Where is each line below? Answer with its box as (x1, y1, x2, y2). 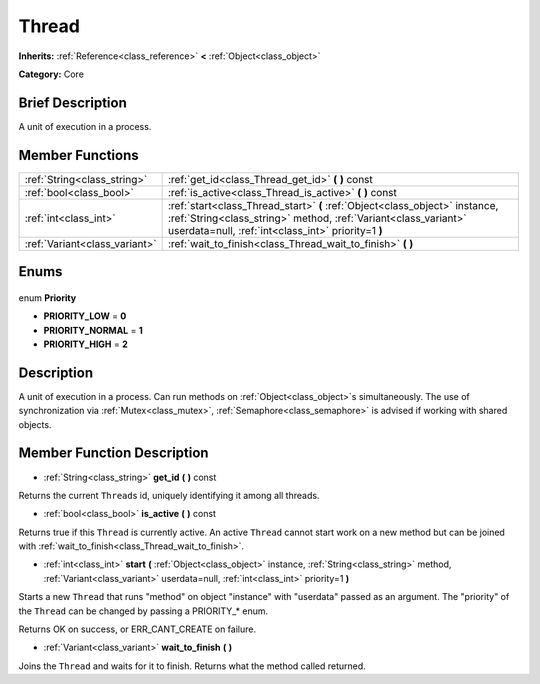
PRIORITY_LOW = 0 (43, 310, 127, 322)
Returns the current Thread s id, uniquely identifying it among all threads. (18, 489, 320, 501)
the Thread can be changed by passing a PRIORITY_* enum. (18, 605, 269, 617)
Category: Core (18, 68, 85, 80)
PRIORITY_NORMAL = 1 (43, 324, 144, 336)
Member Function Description (18, 445, 209, 462)
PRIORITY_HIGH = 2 (43, 338, 129, 350)
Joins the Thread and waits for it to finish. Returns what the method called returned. (18, 660, 367, 672)
